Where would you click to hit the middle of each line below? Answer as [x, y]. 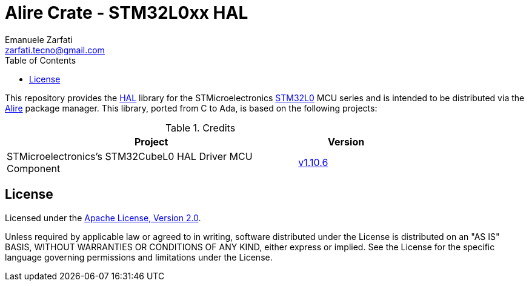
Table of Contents [41, 60]
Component [34, 168]
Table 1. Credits [200, 128]
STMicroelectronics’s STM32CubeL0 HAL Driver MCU [130, 156]
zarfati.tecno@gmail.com [55, 50]
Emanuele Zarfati [39, 39]
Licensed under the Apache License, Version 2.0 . [103, 218]
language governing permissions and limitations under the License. [139, 257]
